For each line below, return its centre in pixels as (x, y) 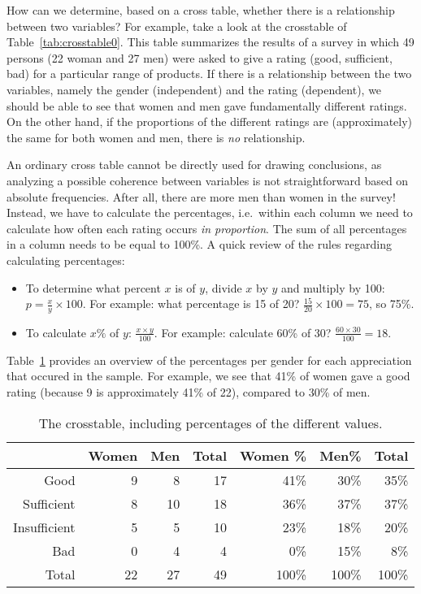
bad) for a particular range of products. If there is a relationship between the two (209, 74)
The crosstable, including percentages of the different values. (210, 423)
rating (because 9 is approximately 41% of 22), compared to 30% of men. (189, 391)
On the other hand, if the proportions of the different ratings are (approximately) (210, 121)
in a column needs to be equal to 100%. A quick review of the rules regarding (199, 244)
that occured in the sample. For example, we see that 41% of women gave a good (208, 376)
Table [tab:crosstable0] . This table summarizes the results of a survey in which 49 (210, 42)
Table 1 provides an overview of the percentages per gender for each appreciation (209, 360)
